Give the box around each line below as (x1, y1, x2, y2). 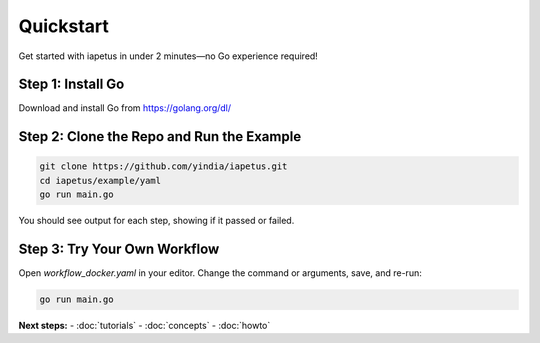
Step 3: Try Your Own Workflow (18, 241, 220, 258)
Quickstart (18, 15, 110, 37)
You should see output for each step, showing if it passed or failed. (18, 215, 295, 227)
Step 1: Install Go (18, 76, 125, 93)
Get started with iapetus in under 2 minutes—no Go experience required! (18, 50, 319, 62)
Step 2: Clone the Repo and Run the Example (18, 128, 302, 145)
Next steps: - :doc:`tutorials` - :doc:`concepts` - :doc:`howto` (18, 320, 271, 332)
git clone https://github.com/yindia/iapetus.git (39, 161, 288, 172)
